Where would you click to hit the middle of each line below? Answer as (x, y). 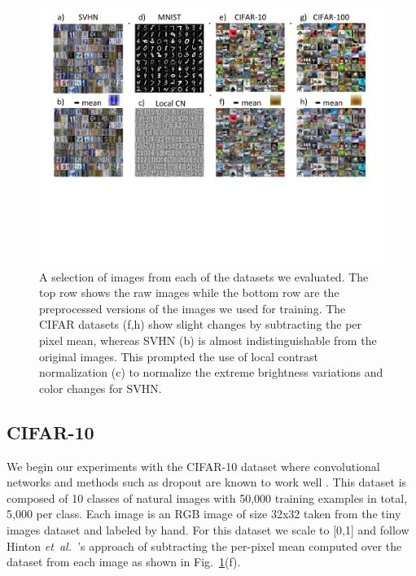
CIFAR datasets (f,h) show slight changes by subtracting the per (201, 324)
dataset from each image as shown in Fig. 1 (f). (124, 562)
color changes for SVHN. (101, 388)
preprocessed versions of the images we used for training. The (193, 308)
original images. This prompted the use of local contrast (179, 356)
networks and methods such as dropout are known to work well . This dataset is (207, 482)
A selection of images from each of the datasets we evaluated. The (204, 276)
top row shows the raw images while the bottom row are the (189, 292)
